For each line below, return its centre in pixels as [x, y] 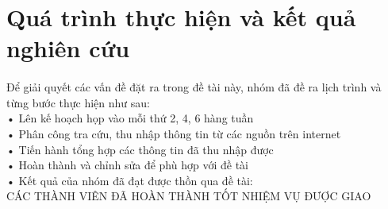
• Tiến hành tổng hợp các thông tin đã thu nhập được [140, 149]
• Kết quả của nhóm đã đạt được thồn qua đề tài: [130, 180]
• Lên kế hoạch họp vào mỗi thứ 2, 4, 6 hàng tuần [130, 118]
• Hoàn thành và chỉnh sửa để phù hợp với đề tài [127, 165]
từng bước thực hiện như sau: [78, 102]
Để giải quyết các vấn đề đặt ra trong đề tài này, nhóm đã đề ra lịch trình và [194, 87]
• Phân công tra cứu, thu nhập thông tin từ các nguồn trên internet [174, 133]
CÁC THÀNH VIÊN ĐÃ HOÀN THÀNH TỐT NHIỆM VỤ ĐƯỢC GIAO [189, 196]
